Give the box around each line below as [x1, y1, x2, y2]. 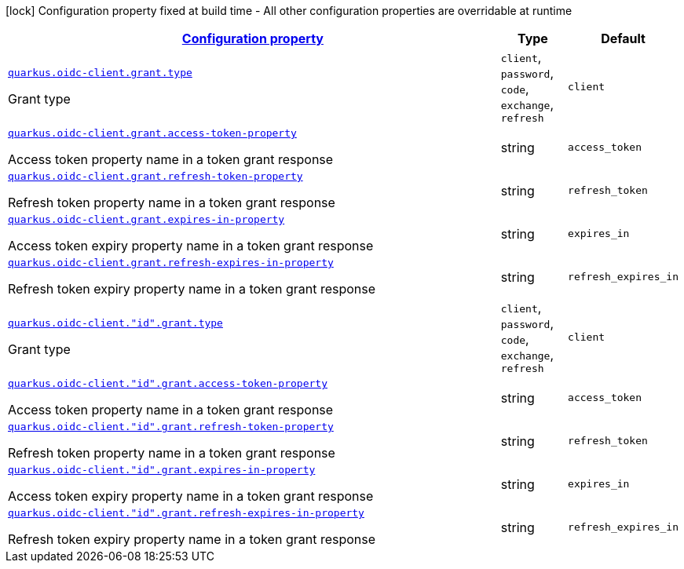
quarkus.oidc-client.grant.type [8, 67, 192, 78]
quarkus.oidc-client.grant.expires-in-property [8, 213, 285, 225]
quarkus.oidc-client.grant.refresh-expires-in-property [8, 257, 334, 268]
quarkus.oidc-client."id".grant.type [8, 317, 223, 329]
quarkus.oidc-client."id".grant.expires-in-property [8, 464, 316, 476]
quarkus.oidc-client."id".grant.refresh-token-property [8, 421, 334, 432]
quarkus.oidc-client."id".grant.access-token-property [8, 378, 327, 389]
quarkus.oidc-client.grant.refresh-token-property [8, 170, 303, 182]
